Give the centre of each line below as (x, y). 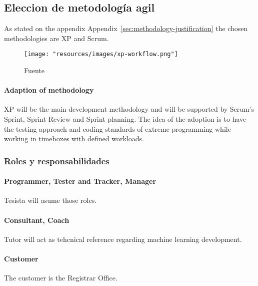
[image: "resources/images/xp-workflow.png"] (101, 54)
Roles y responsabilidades (57, 161)
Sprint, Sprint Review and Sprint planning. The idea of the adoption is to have (125, 119)
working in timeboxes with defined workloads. (74, 138)
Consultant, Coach (37, 220)
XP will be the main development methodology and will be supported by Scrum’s (129, 109)
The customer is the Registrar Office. (61, 278)
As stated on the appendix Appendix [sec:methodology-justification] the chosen (126, 28)
